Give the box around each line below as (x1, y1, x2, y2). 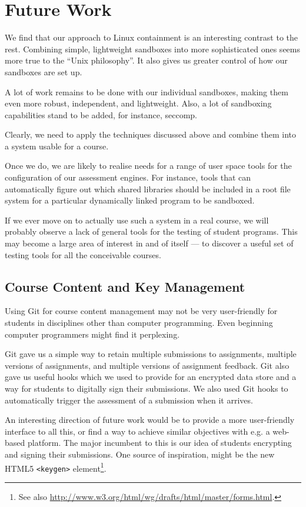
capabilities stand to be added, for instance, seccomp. (5, 108, 198, 121)
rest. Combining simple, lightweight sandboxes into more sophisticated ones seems (5, 42, 300, 55)
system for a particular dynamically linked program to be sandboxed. (5, 194, 255, 206)
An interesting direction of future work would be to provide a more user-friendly (5, 413, 295, 426)
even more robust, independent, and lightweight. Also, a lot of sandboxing (5, 97, 272, 109)
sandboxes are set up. (5, 65, 82, 78)
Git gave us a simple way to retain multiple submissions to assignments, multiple (5, 348, 297, 360)
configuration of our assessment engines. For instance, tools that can (5, 171, 251, 184)
